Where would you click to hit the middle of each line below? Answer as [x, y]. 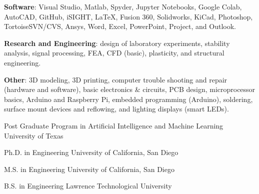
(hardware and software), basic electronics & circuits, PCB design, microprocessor [130, 89]
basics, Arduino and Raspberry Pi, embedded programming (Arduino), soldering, [128, 99]
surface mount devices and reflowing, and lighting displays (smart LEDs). [116, 109]
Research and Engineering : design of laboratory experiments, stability [117, 43]
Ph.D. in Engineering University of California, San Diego [91, 152]
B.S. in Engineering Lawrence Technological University [88, 186]
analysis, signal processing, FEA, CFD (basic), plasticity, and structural [114, 53]
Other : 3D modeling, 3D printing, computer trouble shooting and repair [116, 79]
